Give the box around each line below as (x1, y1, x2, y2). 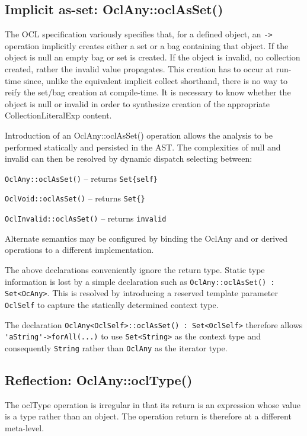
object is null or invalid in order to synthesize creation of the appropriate (5, 97, 270, 110)
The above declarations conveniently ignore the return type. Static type (5, 263, 265, 275)
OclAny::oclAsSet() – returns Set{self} (5, 172, 158, 184)
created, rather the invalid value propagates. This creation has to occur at (5, 63, 274, 75)
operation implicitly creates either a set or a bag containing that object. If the (5, 39, 289, 52)
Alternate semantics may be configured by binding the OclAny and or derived (5, 232, 288, 244)
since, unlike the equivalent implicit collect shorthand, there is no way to (23, 74, 288, 86)
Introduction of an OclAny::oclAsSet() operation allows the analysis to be (5, 129, 273, 142)
